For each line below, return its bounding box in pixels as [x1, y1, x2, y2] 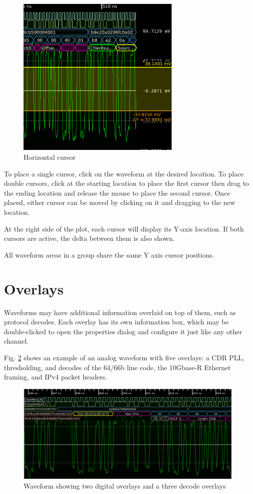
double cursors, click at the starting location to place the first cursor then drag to [4, 178, 249, 188]
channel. [4, 336, 29, 346]
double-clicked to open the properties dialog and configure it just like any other [4, 326, 242, 336]
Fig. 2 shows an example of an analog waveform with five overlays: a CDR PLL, [4, 352, 245, 362]
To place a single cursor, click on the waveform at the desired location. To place [4, 168, 244, 178]
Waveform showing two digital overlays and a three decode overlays [24, 480, 226, 491]
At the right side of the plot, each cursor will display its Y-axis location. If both [4, 223, 244, 233]
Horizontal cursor [24, 152, 76, 162]
